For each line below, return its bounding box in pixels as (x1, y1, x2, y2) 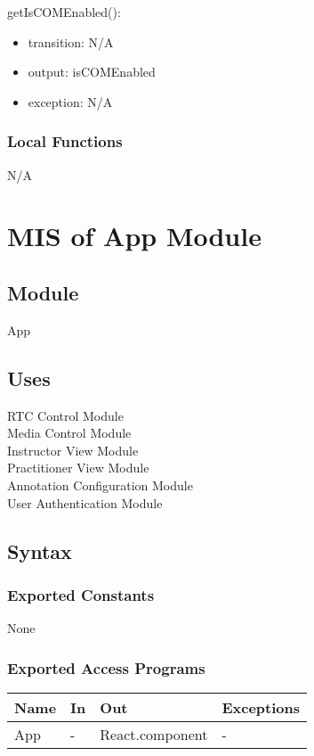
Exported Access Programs (7, 656, 205, 678)
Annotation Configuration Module (7, 475, 193, 494)
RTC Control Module (7, 406, 124, 424)
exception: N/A (28, 92, 113, 111)
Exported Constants (7, 583, 155, 605)
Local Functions (7, 130, 123, 152)
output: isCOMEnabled (28, 62, 156, 81)
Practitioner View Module (7, 458, 149, 477)
